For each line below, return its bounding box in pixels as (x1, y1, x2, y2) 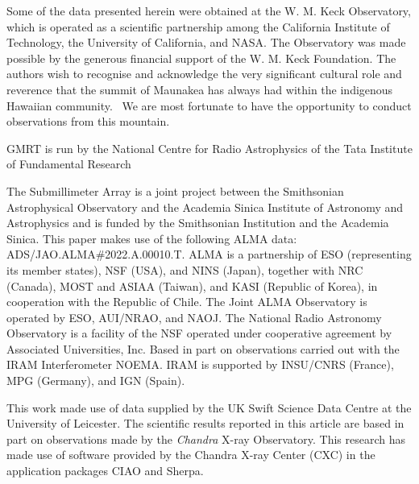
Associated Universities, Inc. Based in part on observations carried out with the (6, 340, 400, 357)
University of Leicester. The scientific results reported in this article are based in (6, 415, 404, 432)
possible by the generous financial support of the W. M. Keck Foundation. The (6, 49, 396, 66)
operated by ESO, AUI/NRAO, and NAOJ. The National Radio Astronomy (6, 308, 382, 325)
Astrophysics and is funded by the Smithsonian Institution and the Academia (6, 214, 389, 231)
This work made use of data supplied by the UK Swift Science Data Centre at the (6, 399, 412, 416)
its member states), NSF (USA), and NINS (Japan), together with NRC (6, 261, 363, 278)
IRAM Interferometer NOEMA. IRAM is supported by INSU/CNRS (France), (6, 356, 394, 373)
